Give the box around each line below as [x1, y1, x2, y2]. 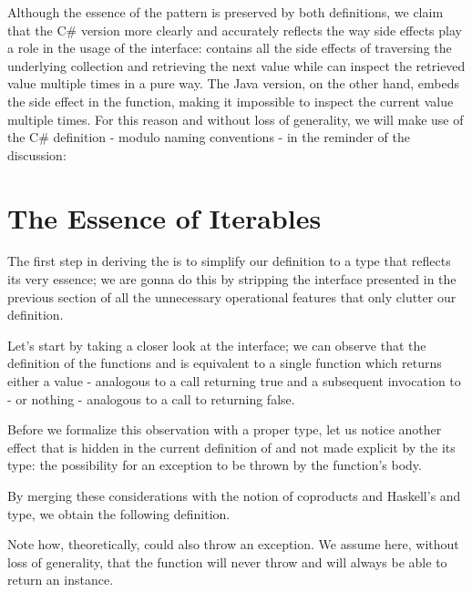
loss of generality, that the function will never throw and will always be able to [7, 552, 447, 571]
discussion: [7, 145, 67, 164]
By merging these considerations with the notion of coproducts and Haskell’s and [7, 486, 461, 505]
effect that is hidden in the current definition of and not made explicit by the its [7, 437, 456, 456]
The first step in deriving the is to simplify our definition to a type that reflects [7, 251, 451, 270]
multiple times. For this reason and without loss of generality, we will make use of [7, 109, 464, 128]
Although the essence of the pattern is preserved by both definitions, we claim [7, 3, 444, 21]
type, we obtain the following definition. [7, 504, 231, 523]
